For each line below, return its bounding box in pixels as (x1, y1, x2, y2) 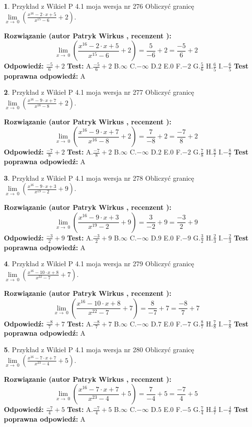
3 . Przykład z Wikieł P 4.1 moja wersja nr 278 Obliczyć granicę (4, 172, 194, 183)
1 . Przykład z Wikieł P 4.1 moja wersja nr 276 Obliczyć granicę (4, 1, 194, 11)
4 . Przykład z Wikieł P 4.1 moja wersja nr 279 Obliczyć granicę (4, 258, 194, 269)
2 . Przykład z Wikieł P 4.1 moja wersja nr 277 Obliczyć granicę (4, 87, 194, 97)
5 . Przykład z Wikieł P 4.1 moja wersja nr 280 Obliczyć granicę (4, 344, 194, 354)
